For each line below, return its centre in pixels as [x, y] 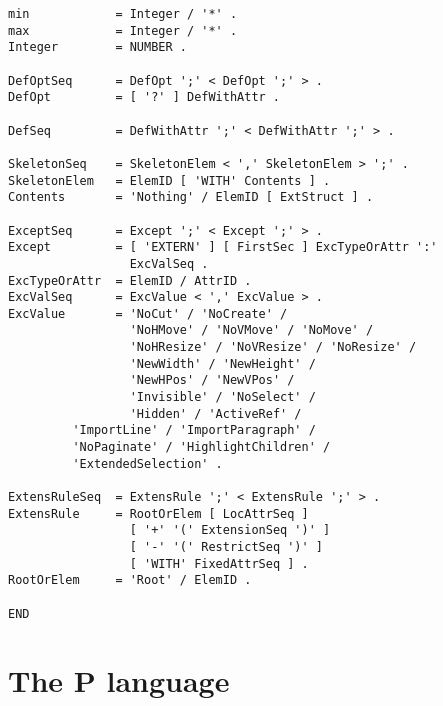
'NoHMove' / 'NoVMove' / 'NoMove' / [251, 330]
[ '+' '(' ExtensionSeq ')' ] [230, 530]
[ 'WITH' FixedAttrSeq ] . [219, 563]
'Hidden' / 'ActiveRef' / [215, 413]
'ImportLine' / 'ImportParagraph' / [194, 430]
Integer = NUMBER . [97, 47]
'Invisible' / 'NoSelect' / [222, 397]
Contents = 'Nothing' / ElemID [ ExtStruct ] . [191, 197]
